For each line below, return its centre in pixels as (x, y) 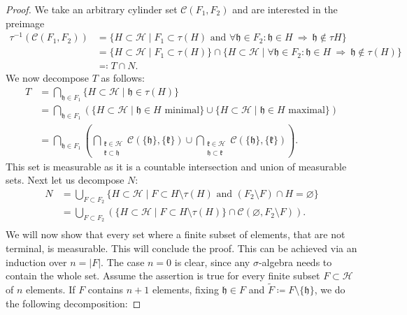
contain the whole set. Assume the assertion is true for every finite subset (163, 276)
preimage (25, 23)
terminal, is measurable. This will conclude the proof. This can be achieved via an (181, 248)
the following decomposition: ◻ (73, 303)
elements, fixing (185, 290)
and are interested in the (285, 9)
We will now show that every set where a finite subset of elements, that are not (176, 234)
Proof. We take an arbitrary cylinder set (92, 9)
